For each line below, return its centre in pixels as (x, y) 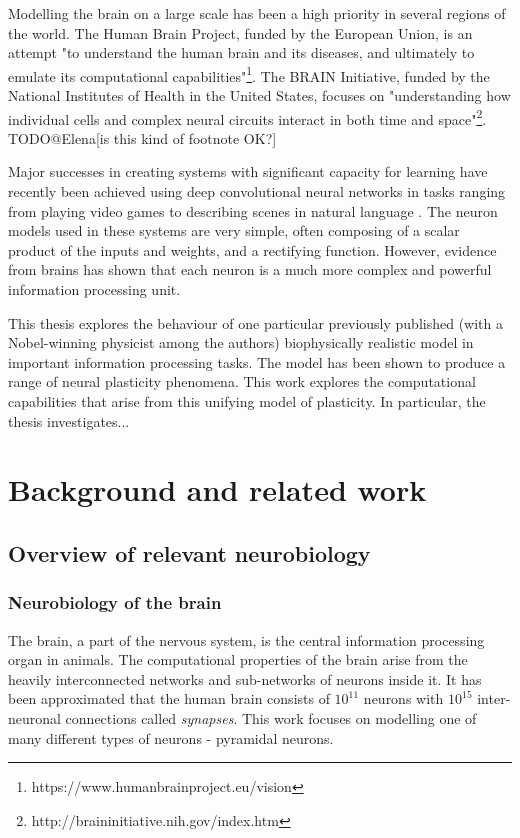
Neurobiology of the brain (115, 602)
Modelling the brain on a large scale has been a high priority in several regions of (257, 13)
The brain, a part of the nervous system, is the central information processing (246, 639)
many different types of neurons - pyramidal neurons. (171, 737)
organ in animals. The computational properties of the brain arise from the (238, 659)
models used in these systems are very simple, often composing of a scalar (234, 230)
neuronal (34, 717)
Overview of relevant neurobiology (189, 552)
